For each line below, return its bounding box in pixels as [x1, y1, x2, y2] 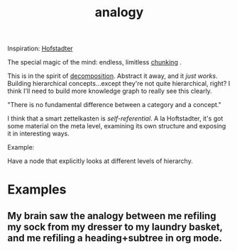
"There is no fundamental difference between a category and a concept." [7, 101, 222, 109]
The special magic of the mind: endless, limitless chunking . [7, 58, 182, 67]
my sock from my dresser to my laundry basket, [7, 221, 223, 233]
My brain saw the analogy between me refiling [7, 210, 216, 222]
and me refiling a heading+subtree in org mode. [7, 232, 222, 244]
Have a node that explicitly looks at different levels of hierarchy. [7, 157, 193, 165]
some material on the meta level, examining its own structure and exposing [7, 122, 226, 130]
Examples [7, 182, 67, 198]
